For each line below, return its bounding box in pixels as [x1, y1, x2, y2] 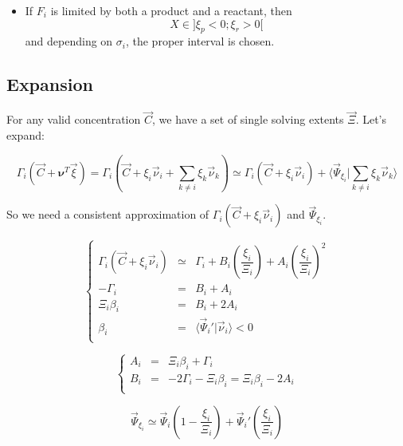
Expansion [6, 72, 93, 97]
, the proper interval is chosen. [125, 33, 275, 49]
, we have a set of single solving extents [151, 111, 344, 128]
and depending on [25, 33, 113, 49]
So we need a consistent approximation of [6, 206, 209, 223]
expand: [6, 127, 45, 143]
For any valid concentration [6, 111, 141, 128]
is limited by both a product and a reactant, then [50, 2, 292, 18]
